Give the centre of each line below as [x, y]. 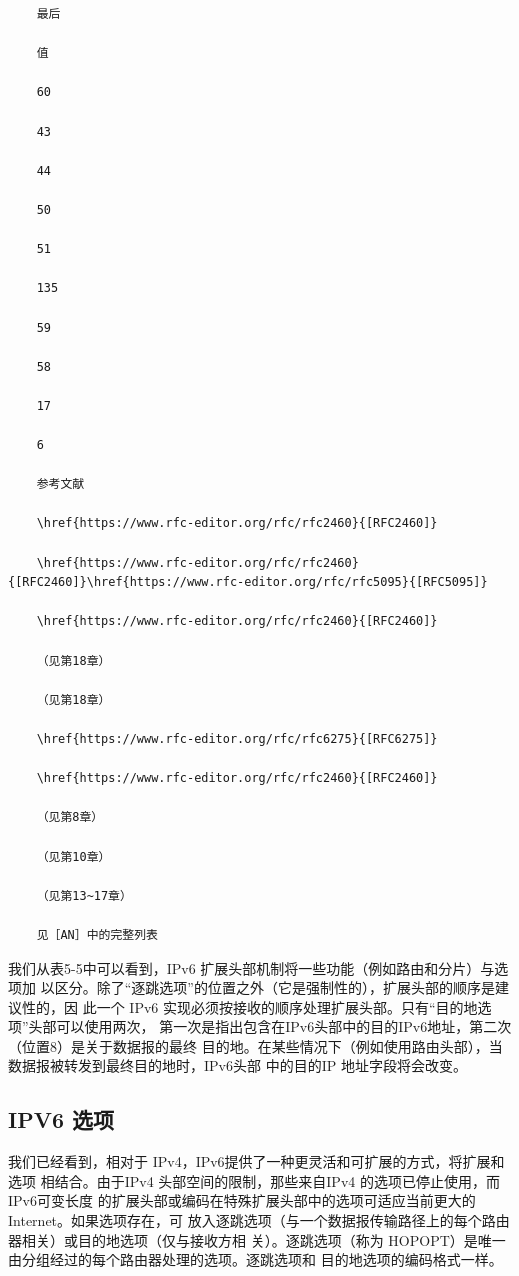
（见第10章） [73, 856]
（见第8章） [70, 817]
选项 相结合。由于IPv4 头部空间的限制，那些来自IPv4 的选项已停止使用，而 [254, 1180]
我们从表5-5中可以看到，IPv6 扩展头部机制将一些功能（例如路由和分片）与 [251, 967]
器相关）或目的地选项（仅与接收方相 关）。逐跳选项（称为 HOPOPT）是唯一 [257, 1239]
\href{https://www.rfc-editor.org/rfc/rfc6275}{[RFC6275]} [237, 738]
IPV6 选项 [61, 1119]
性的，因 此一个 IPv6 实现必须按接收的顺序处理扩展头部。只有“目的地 [249, 1006]
